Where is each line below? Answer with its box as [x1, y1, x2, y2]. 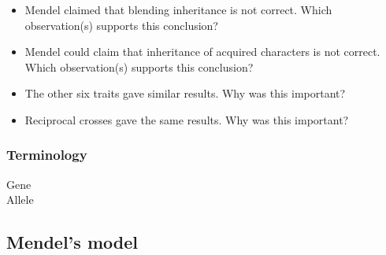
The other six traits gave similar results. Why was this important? [24, 85, 346, 102]
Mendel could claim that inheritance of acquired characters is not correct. [24, 43, 380, 60]
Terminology [6, 145, 87, 164]
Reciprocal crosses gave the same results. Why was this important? [24, 111, 349, 128]
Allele [6, 191, 34, 208]
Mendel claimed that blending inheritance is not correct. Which [24, 2, 332, 17]
